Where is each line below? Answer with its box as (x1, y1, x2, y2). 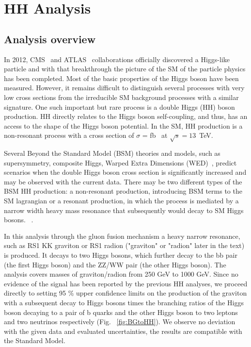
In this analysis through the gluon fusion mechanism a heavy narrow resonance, (4, 231, 240, 241)
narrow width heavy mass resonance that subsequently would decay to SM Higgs (4, 205, 244, 215)
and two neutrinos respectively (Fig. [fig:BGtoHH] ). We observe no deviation (4, 316, 235, 327)
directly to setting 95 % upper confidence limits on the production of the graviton (4, 288, 247, 298)
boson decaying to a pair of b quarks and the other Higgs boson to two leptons (4, 307, 238, 317)
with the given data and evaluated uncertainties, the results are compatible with (4, 326, 242, 336)
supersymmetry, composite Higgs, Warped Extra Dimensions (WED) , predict (4, 157, 237, 167)
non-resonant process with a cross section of (4, 130, 134, 140)
